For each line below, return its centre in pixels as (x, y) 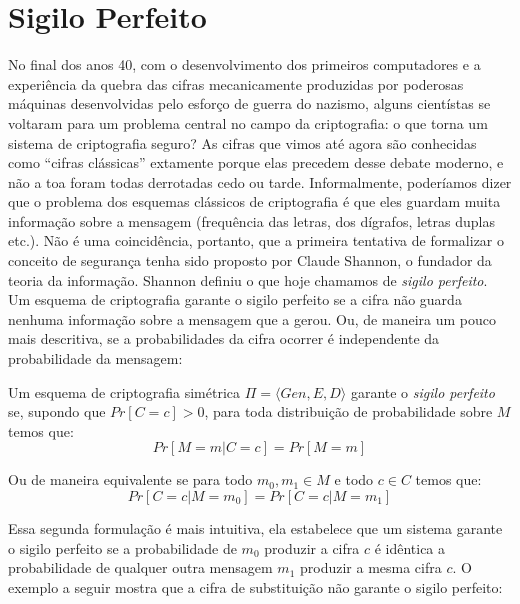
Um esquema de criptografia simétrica (124, 391)
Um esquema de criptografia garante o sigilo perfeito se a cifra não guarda (235, 299)
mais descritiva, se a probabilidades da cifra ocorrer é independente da (224, 338)
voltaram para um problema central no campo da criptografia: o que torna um (248, 122)
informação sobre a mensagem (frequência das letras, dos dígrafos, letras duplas (251, 220)
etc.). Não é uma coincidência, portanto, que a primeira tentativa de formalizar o (256, 240)
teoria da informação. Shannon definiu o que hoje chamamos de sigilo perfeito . (248, 279)
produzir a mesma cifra (370, 567)
